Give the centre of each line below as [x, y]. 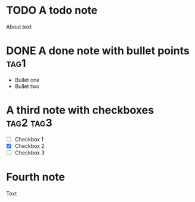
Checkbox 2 [29, 146]
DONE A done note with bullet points [98, 51]
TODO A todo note [52, 10]
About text [19, 27]
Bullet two [27, 86]
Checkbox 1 [29, 139]
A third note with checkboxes [80, 110]
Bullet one [27, 80]
